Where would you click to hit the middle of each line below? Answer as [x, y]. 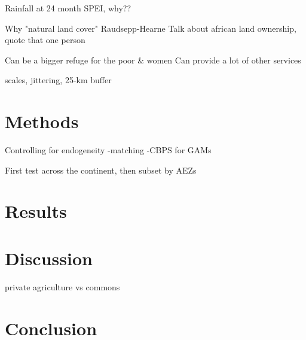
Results [36, 211]
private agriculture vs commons [62, 286]
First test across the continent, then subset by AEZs [101, 170]
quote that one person [45, 40]
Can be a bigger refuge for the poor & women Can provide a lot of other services [153, 60]
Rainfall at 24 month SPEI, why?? [68, 8]
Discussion [49, 258]
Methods [42, 121]
